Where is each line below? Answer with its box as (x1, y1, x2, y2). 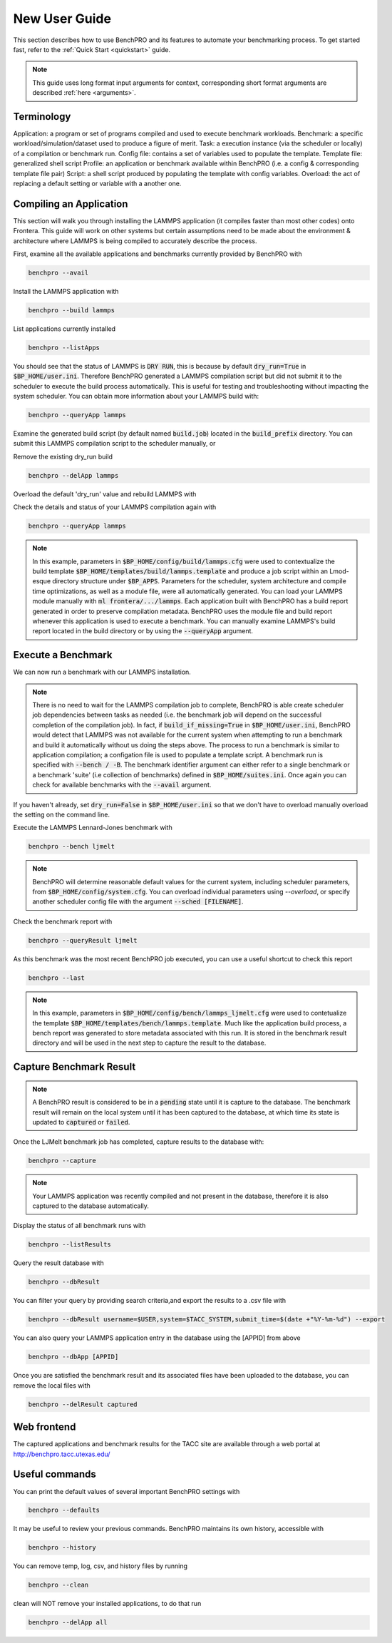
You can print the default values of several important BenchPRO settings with (13, 1487, 240, 1495)
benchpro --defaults (28, 1506, 100, 1515)
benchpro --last (28, 973, 86, 982)
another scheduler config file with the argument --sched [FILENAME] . (32, 897, 244, 906)
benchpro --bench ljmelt (28, 842, 115, 851)
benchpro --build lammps (28, 307, 115, 314)
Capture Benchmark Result (13, 1061, 136, 1073)
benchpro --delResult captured (28, 1400, 138, 1408)
